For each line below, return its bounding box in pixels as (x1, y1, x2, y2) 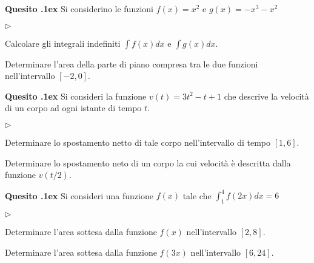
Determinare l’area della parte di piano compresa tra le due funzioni (5, 57, 258, 70)
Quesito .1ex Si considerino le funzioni (5, 2, 153, 15)
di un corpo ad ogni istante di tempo (5, 101, 142, 114)
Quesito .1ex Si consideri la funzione (5, 89, 147, 102)
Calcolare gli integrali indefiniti (5, 36, 121, 49)
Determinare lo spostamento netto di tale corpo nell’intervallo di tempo (5, 135, 271, 148)
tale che (182, 189, 212, 202)
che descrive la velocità (224, 89, 309, 102)
